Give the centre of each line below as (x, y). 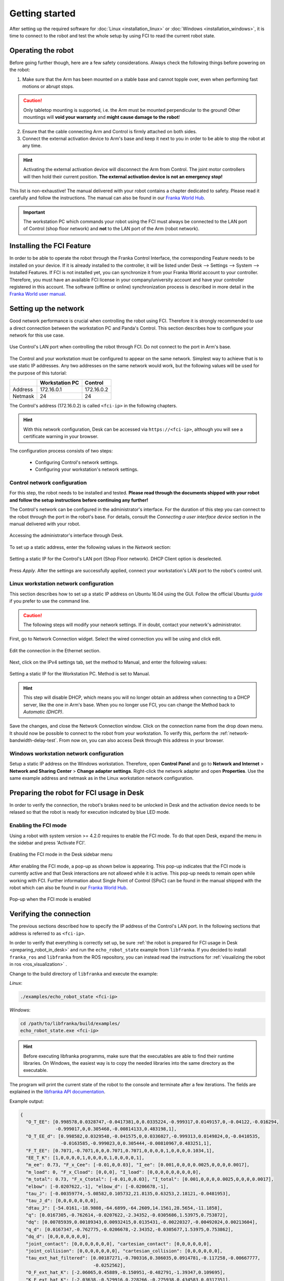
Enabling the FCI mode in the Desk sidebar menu (61, 854)
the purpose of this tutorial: (38, 373)
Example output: (27, 1101)
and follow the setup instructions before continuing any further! (79, 500)
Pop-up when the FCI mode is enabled (50, 899)
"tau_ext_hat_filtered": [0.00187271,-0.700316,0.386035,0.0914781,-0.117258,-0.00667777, (143, 1258)
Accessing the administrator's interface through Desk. (67, 535)
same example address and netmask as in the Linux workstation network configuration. (102, 778)
